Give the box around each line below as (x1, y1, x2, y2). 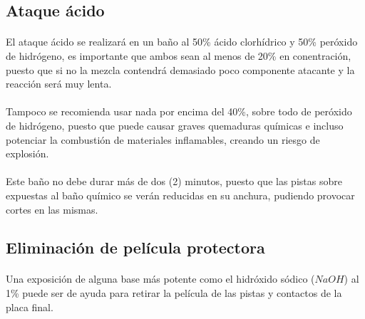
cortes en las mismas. (6, 202, 98, 216)
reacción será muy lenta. (6, 76, 112, 91)
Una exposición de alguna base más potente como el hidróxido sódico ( (6, 271, 315, 286)
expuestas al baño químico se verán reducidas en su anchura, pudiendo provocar (6, 187, 355, 202)
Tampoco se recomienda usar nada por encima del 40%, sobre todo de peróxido (6, 104, 352, 119)
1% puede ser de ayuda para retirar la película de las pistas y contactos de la (6, 286, 342, 300)
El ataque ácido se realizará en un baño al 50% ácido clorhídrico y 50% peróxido (6, 34, 358, 49)
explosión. (6, 146, 49, 161)
